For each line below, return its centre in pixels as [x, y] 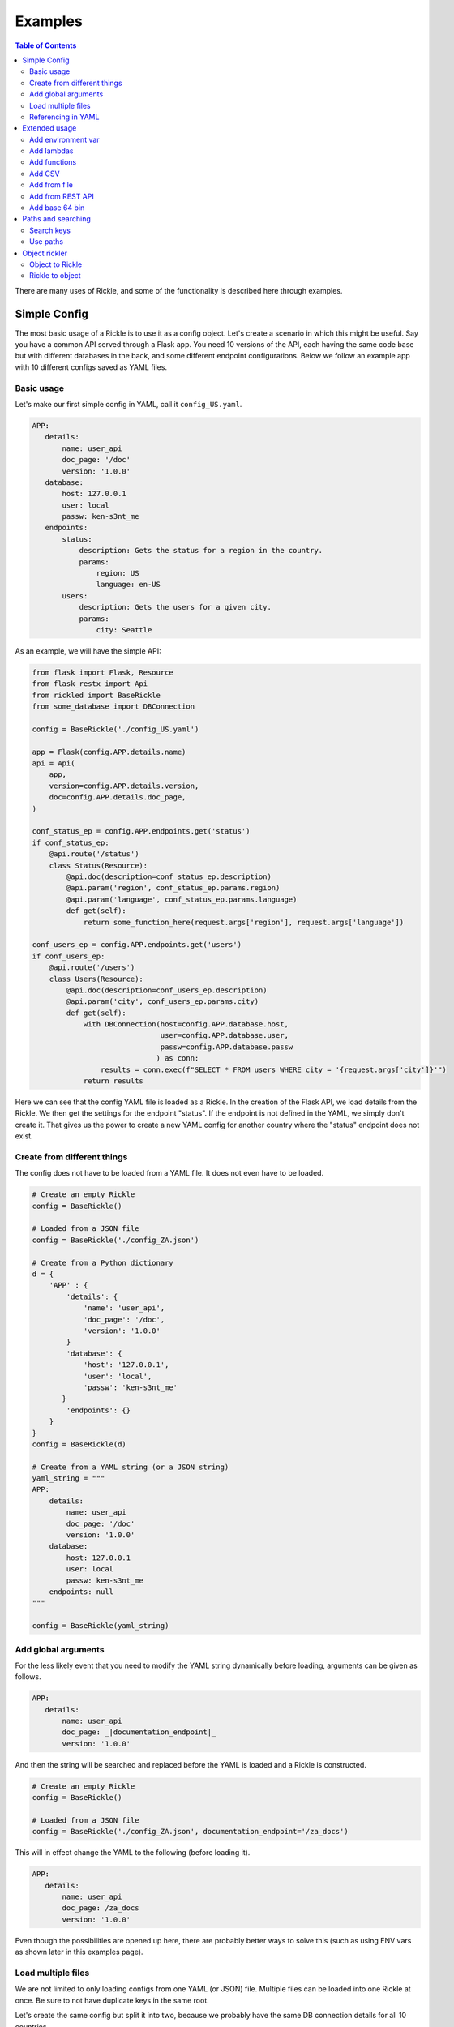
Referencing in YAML [64, 117]
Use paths [47, 242]
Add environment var [65, 139]
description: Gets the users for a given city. [175, 607]
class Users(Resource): [96, 979]
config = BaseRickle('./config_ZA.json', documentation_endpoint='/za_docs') [190, 1832]
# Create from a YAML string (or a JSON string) [131, 1467]
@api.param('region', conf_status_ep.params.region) [173, 888]
